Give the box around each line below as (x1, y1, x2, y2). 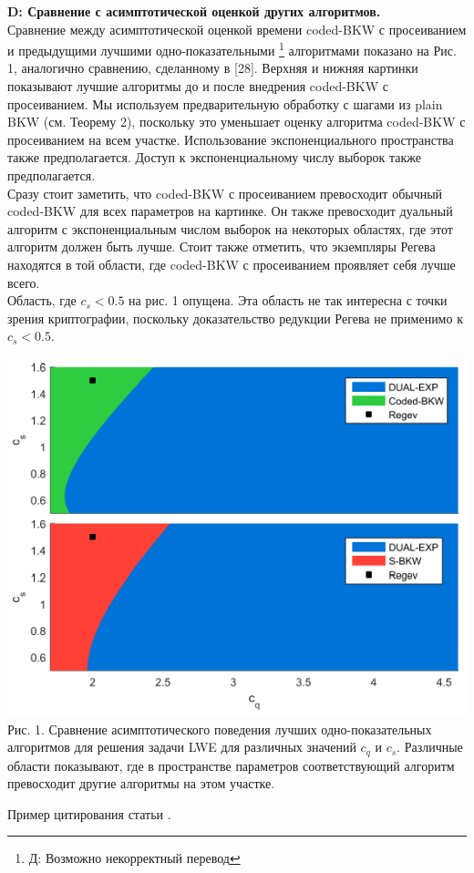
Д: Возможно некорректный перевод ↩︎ (28, 848, 241, 868)
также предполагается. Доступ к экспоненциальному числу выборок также (7, 148, 421, 167)
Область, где (7, 291, 77, 310)
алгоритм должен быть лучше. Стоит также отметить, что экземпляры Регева (7, 237, 436, 256)
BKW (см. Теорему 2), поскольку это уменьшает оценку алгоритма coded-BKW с (7, 112, 466, 131)
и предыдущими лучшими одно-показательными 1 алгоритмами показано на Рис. (7, 38, 457, 59)
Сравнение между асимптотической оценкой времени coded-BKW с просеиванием (7, 19, 467, 38)
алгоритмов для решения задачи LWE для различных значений (7, 737, 356, 756)
